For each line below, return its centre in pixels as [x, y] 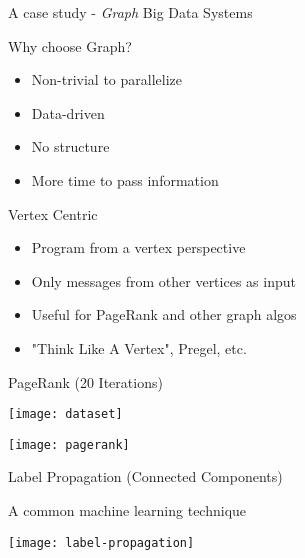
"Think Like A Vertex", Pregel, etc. [139, 347]
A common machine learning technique [127, 510]
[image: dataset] [65, 414]
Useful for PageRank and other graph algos [164, 314]
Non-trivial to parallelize [107, 79]
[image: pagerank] [69, 444]
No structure [70, 146]
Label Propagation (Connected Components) [145, 476]
